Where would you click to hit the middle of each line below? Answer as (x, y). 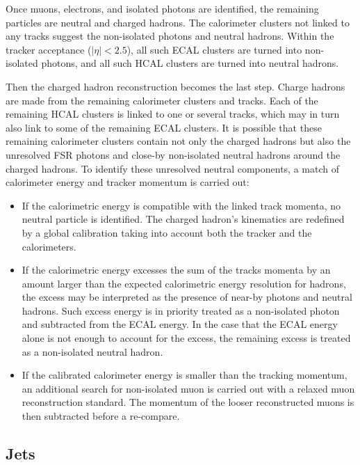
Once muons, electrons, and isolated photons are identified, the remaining (162, 8)
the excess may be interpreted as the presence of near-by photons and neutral (187, 297)
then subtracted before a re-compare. (101, 416)
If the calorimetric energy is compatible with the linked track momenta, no (181, 205)
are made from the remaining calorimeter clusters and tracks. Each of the (162, 100)
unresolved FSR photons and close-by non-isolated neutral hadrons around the (173, 154)
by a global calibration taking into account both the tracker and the (167, 232)
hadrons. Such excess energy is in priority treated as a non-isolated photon (181, 310)
